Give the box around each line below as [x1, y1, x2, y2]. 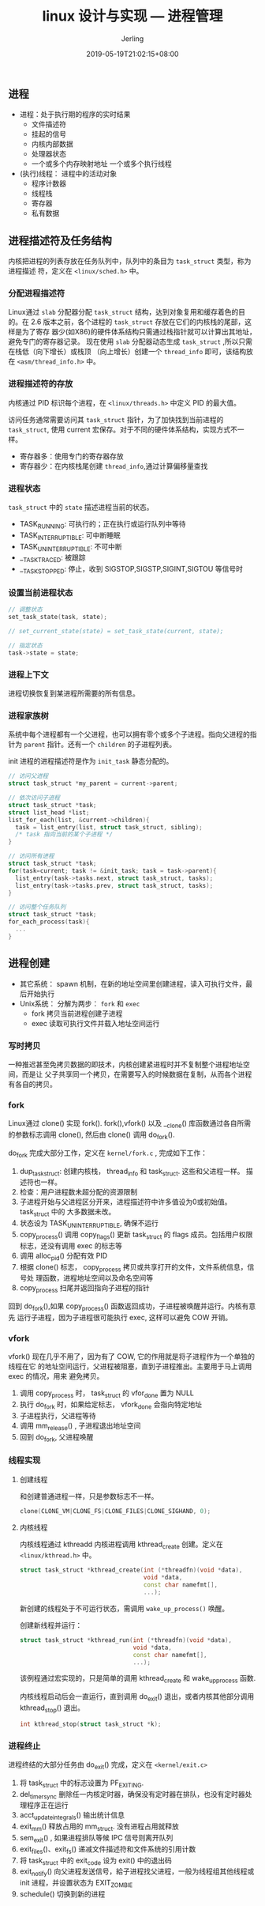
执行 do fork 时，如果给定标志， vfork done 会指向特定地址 [19, 1400, 203, 1411]
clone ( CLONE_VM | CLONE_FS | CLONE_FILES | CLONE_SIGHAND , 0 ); [19, 1507, 211, 1515]
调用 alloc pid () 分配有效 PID [19, 1251, 108, 1262]
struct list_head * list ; [8, 808, 90, 817]
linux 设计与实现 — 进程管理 [42, 7, 223, 25]
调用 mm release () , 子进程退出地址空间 [19, 1421, 141, 1432]
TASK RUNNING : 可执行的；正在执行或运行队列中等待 [19, 519, 187, 530]
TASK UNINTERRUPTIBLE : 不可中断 [19, 542, 122, 553]
